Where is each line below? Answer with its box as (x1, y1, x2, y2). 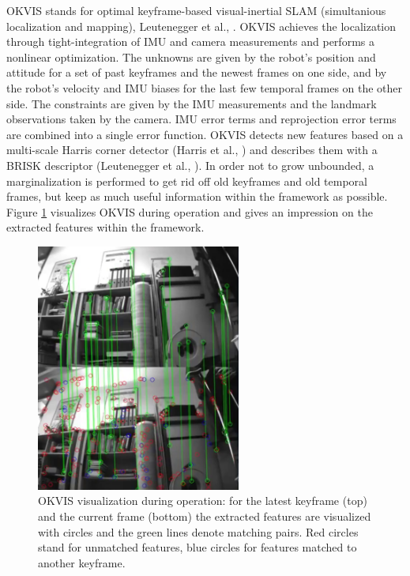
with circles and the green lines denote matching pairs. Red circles (38, 523, 359, 540)
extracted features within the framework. (6, 219, 205, 235)
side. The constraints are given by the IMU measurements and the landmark (6, 95, 377, 111)
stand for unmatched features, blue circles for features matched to (38, 539, 357, 555)
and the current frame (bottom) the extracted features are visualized (38, 508, 371, 525)
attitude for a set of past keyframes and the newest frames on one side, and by (6, 64, 387, 81)
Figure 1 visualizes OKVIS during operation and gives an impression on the (6, 203, 373, 220)
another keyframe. (38, 554, 126, 570)
